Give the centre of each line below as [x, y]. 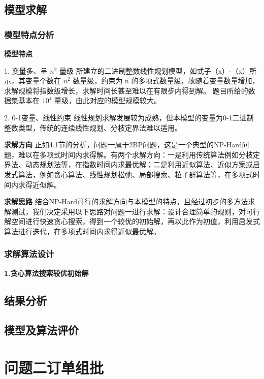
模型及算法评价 [41, 330]
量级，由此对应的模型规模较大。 [108, 100]
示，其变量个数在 [32, 81]
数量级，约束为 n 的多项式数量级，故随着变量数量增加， [166, 81]
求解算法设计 [29, 254]
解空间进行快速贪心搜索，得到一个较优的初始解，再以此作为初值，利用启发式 [132, 221]
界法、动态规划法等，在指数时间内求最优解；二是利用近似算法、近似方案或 [128, 164]
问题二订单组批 [54, 368]
